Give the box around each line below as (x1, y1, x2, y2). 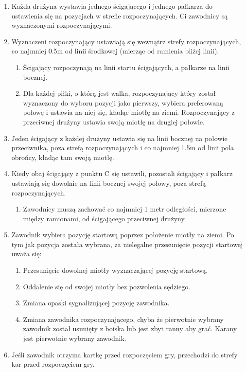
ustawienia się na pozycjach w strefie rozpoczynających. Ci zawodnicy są (11, 10, 228, 20)
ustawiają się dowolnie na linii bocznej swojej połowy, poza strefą (11, 177, 206, 188)
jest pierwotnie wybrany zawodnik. (23, 333, 126, 343)
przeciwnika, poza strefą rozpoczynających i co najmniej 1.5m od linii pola (11, 142, 234, 153)
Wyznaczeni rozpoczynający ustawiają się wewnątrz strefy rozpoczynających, (11, 36, 241, 46)
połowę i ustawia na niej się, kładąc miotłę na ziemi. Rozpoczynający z (23, 107, 235, 117)
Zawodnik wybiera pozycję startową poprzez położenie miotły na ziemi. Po (11, 230, 234, 240)
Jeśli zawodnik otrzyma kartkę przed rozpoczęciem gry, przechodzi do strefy (11, 349, 238, 359)
